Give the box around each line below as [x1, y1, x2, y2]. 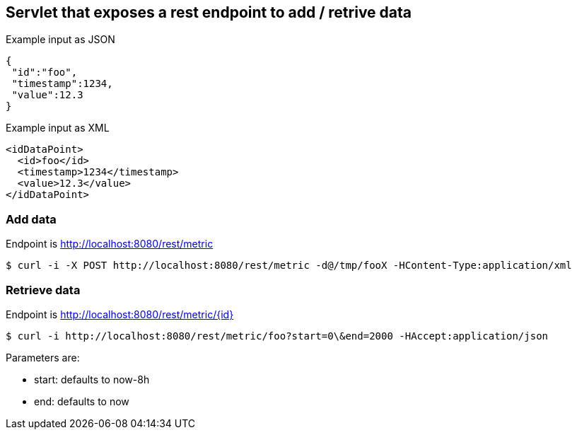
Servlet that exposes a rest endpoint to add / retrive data [6, 4, 412, 21]
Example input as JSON [6, 33, 115, 46]
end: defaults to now [34, 395, 129, 407]
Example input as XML [6, 122, 110, 134]
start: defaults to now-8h [34, 373, 150, 385]
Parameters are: [6, 351, 80, 364]
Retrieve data [6, 282, 81, 297]
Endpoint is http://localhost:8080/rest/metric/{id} [6, 308, 234, 320]
